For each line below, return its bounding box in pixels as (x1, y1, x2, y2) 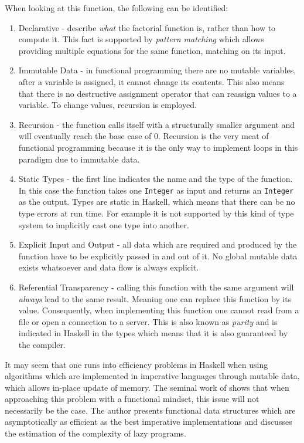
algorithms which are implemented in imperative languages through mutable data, (5, 370, 300, 382)
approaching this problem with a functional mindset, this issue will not (5, 393, 259, 405)
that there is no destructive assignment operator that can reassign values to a (18, 87, 297, 99)
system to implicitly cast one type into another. (18, 218, 189, 231)
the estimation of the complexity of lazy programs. (5, 427, 186, 439)
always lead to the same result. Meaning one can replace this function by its (18, 292, 292, 305)
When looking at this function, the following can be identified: (5, 2, 228, 13)
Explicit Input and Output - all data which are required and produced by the (18, 238, 297, 251)
